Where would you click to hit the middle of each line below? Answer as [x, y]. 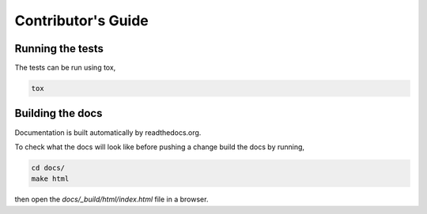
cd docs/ [48, 167]
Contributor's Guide [82, 21]
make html [50, 179]
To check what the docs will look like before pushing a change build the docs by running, [159, 147]
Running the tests [59, 49]
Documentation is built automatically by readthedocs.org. [108, 132]
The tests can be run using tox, [65, 68]
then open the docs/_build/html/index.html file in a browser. [111, 199]
